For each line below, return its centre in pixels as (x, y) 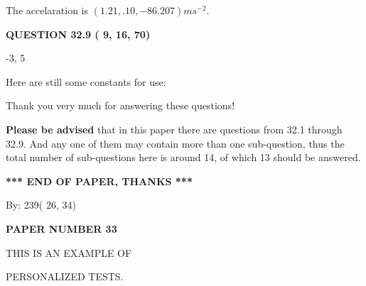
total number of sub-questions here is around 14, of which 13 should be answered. (183, 157)
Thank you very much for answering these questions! (120, 105)
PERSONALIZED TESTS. (65, 276)
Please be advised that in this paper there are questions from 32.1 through (174, 129)
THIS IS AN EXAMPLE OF (69, 252)
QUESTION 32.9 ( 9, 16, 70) (78, 34)
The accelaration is (47, 10)
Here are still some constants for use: (86, 81)
